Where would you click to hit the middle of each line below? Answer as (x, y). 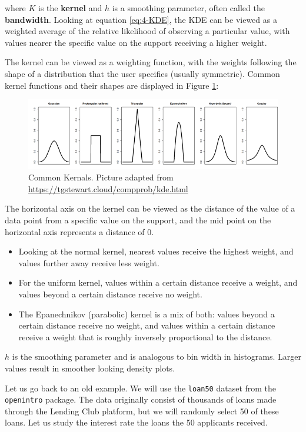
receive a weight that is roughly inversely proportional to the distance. (145, 336)
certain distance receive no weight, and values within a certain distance (147, 325)
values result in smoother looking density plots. (90, 368)
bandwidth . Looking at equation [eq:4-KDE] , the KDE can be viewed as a (141, 19)
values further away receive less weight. (89, 262)
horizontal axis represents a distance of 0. (79, 231)
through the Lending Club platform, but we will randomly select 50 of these (142, 411)
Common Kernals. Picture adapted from (101, 177)
